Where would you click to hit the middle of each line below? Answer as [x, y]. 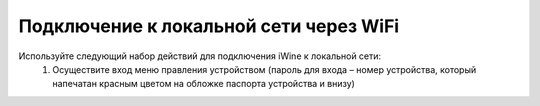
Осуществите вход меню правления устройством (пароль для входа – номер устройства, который [264, 69]
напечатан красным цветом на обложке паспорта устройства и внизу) [203, 84]
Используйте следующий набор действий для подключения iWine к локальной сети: [200, 56]
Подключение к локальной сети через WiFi [209, 26]
